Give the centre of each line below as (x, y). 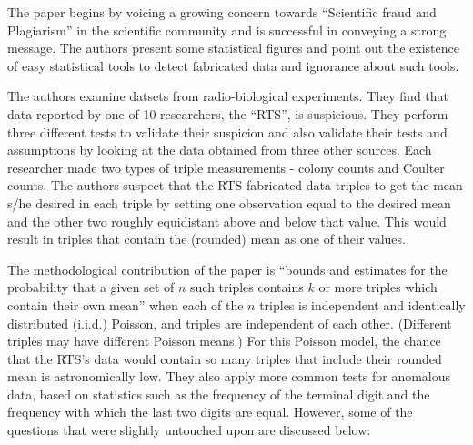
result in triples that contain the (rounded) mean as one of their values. (206, 239)
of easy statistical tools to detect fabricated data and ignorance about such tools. (233, 65)
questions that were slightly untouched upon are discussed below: (189, 430)
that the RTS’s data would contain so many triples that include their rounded (225, 358)
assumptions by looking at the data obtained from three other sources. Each (220, 150)
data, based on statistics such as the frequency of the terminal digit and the (219, 394)
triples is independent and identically (362, 304)
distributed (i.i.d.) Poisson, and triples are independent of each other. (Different (230, 323)
